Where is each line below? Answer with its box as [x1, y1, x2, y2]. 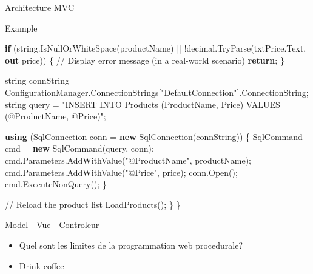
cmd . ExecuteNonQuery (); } [5, 178, 107, 190]
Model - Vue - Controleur [5, 218, 99, 231]
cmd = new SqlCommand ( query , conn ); [5, 142, 154, 155]
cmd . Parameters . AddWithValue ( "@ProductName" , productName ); [5, 153, 251, 166]
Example [5, 21, 38, 34]
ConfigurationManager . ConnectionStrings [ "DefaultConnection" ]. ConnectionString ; [5, 85, 309, 98]
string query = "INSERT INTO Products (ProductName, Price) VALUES [5, 98, 280, 110]
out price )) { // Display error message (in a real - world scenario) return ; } [5, 53, 284, 66]
